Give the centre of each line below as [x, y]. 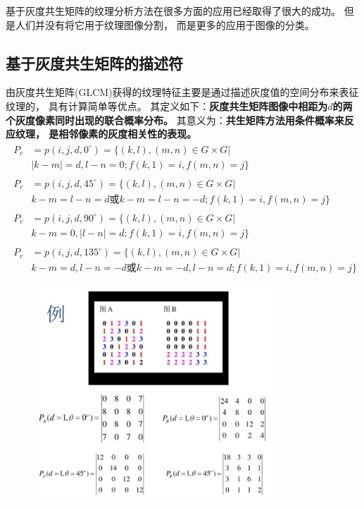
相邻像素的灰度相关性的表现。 [128, 134]
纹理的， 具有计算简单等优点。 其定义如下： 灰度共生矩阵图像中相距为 [167, 105]
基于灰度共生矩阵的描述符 [94, 62]
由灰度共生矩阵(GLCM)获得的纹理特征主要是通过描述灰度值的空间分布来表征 [182, 92]
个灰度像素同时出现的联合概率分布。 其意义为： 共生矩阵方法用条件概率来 [175, 120]
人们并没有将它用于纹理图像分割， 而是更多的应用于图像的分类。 [165, 24]
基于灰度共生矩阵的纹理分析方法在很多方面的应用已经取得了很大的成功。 [173, 11]
